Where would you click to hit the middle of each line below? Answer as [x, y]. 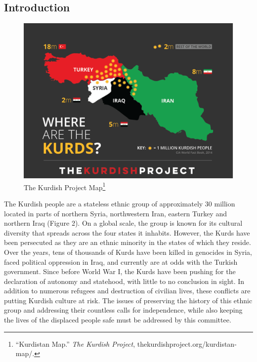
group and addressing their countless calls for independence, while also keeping [123, 310]
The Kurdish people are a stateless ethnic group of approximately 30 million [120, 203]
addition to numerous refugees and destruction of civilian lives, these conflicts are [127, 291]
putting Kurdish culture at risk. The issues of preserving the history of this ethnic [128, 300]
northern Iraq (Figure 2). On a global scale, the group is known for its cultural [123, 223]
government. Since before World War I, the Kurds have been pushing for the [120, 271]
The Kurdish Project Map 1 [65, 186]
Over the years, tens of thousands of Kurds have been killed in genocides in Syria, [128, 252]
